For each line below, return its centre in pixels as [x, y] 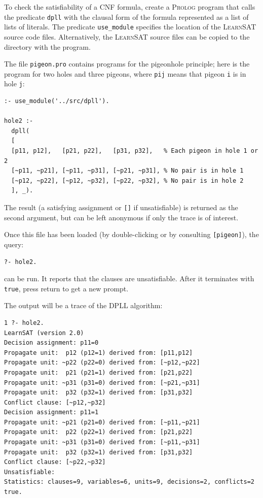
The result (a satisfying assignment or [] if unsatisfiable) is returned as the [121, 207]
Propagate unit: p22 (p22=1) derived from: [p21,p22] [99, 432]
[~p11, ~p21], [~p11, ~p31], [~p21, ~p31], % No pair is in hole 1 [127, 171]
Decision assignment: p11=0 [51, 343]
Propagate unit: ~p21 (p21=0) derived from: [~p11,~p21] [102, 422]
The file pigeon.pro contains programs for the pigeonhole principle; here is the [127, 64]
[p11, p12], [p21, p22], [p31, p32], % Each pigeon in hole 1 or [135, 151]
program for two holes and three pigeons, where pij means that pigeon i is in [125, 73]
